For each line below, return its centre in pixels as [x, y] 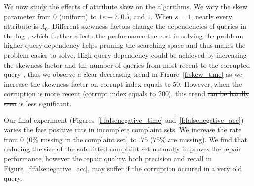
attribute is [21, 26]
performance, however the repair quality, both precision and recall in [108, 158]
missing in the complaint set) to [88, 139]
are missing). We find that [208, 139]
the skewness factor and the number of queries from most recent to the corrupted [127, 64]
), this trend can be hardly [209, 93]
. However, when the [211, 84]
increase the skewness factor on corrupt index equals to [87, 84]
